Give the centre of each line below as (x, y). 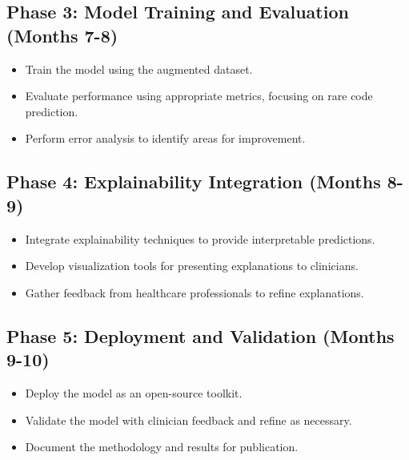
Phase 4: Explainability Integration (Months (194, 182)
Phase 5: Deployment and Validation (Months (200, 335)
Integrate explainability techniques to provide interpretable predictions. (200, 238)
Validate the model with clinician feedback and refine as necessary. (188, 420)
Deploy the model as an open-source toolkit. (134, 392)
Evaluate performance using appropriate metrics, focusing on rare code (199, 96)
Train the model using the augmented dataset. (139, 69)
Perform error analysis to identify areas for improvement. (165, 138)
